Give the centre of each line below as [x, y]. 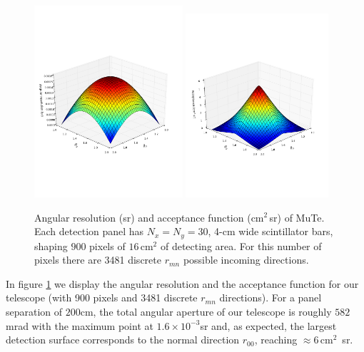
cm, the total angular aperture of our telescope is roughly [206, 311]
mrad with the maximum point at [80, 325]
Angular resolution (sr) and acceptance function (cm [149, 217]
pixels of [107, 245]
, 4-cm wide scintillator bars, [271, 231]
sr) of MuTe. [297, 217]
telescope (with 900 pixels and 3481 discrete [102, 297]
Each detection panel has [89, 231]
